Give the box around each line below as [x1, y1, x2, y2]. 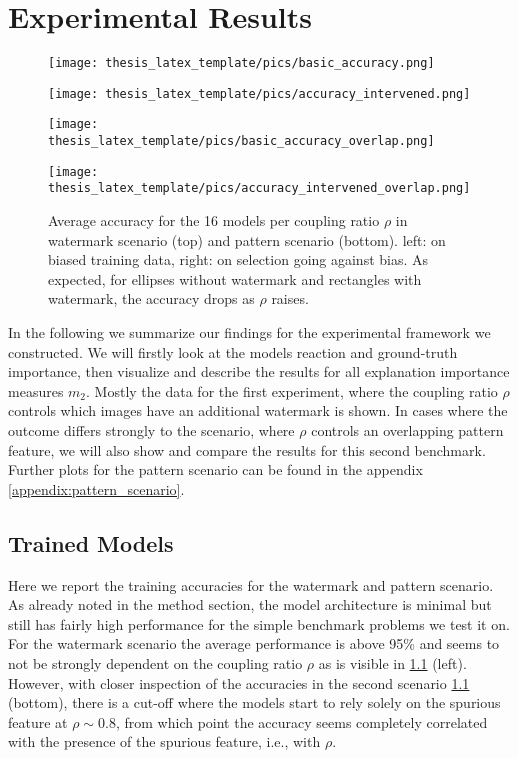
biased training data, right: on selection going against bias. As [48, 249, 429, 270]
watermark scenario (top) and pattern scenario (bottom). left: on [48, 229, 446, 250]
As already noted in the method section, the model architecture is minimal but [8, 594, 492, 615]
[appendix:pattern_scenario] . [8, 478, 185, 499]
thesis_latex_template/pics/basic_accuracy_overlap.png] [48, 134, 435, 149]
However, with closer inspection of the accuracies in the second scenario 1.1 [8, 672, 470, 693]
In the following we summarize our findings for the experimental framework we [8, 322, 491, 343]
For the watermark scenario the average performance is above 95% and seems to [8, 633, 500, 654]
